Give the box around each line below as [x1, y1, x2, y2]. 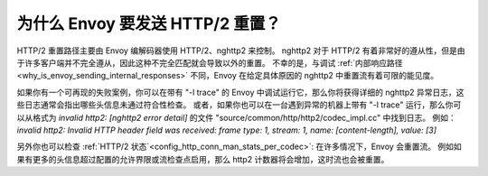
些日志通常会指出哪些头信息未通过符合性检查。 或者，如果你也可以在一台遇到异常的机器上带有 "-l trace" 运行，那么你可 [16, 99, 462, 110]
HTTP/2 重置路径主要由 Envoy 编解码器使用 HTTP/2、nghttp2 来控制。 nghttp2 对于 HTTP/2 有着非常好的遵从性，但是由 [16, 45, 465, 56]
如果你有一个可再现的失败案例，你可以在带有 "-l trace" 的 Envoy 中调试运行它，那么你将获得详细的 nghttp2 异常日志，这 [16, 87, 465, 97]
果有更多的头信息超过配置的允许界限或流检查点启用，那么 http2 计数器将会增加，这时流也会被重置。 [16, 153, 389, 164]
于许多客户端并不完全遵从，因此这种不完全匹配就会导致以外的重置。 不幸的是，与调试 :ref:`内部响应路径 [16, 57, 403, 68]
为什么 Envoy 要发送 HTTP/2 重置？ [16, 14, 282, 33]
